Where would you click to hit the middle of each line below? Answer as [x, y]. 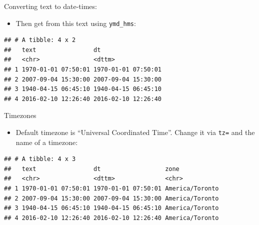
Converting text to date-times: [50, 6]
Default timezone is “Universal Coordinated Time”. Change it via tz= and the [135, 132]
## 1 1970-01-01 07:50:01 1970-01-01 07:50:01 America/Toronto [111, 189]
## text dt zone [92, 169]
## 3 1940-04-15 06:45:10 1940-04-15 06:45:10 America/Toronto [111, 208]
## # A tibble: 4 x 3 [40, 159]
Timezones [20, 115]
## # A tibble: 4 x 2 [40, 40]
